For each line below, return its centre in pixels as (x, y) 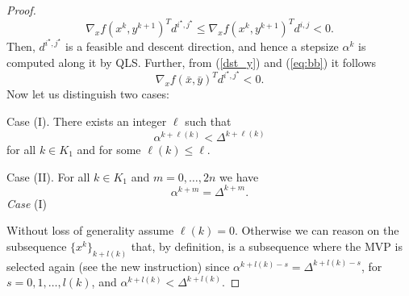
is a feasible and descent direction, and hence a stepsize (202, 46)
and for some (109, 150)
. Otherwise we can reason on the (317, 230)
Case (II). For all (48, 176)
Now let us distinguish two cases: (88, 94)
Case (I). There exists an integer (87, 121)
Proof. (21, 10)
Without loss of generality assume (90, 230)
